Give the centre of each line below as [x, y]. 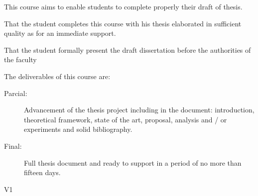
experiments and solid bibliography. [78, 129]
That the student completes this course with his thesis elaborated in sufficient [123, 23]
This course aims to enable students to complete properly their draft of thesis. [123, 6]
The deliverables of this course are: [57, 76]
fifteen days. [42, 172]
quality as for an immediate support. [60, 33]
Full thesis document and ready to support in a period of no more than [133, 162]
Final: [13, 146]
